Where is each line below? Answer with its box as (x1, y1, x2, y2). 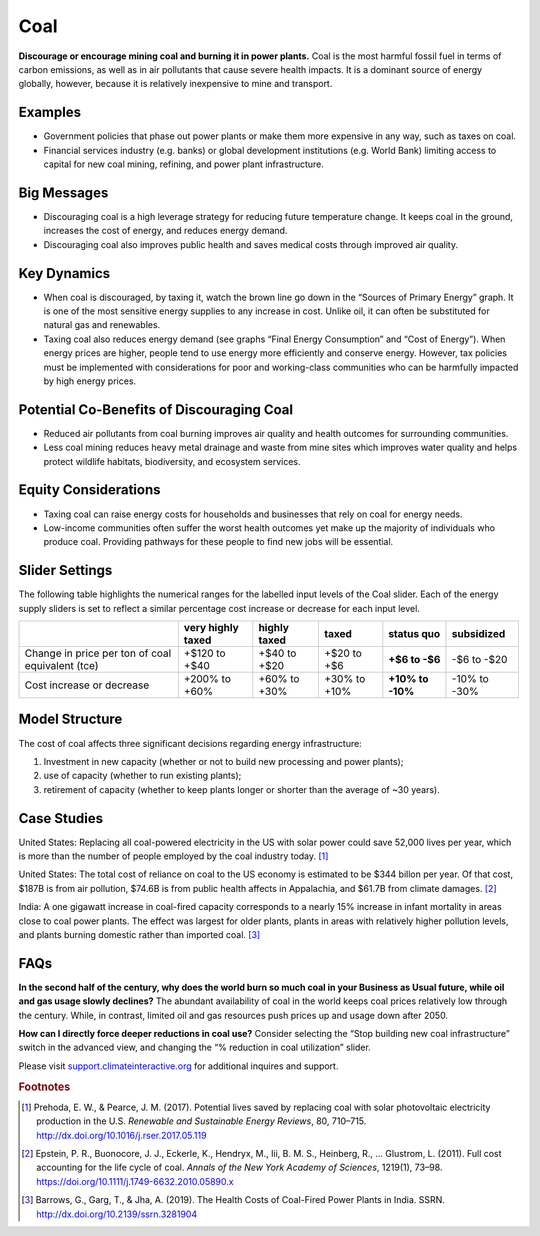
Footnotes (18, 1080, 71, 1094)
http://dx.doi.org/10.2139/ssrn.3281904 (36, 1208, 198, 1220)
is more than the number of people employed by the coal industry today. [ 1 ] (18, 850, 329, 862)
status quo (388, 627, 440, 641)
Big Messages (18, 184, 109, 201)
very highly (183, 621, 239, 635)
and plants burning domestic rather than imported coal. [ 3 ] (18, 928, 261, 940)
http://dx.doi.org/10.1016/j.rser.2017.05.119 (36, 1129, 207, 1141)
